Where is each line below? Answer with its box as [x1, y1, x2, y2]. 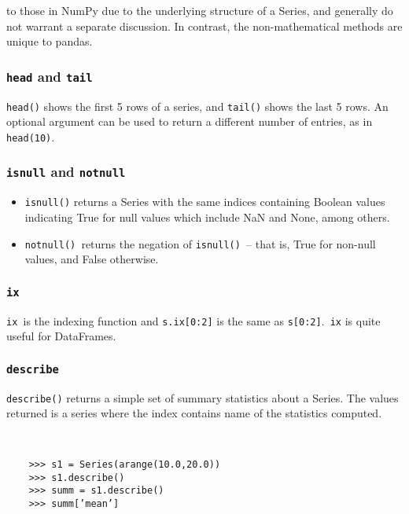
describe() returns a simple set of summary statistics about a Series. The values [6, 389, 399, 406]
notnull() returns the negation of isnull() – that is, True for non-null [24, 235, 376, 251]
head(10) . [6, 128, 55, 145]
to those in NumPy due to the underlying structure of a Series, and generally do [6, 2, 393, 18]
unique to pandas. [6, 33, 93, 50]
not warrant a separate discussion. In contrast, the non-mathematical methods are [6, 17, 403, 34]
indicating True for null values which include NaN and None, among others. [24, 208, 390, 225]
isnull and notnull [6, 162, 126, 182]
